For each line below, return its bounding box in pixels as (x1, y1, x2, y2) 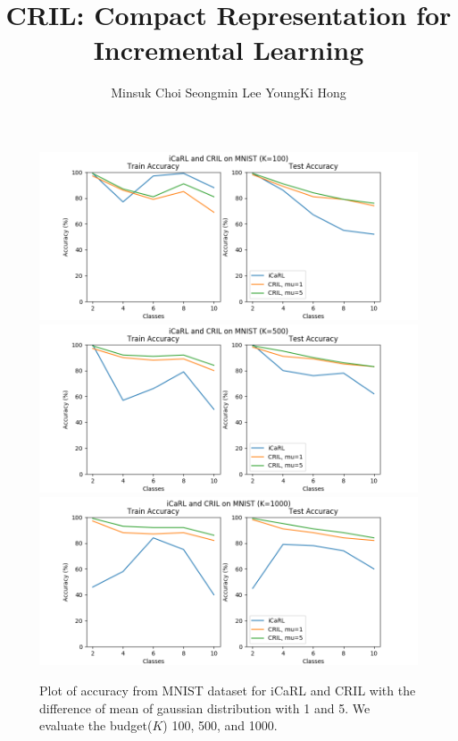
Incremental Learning (93, 31, 364, 68)
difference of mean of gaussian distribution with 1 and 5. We (39, 698, 371, 717)
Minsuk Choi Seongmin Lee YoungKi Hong (111, 83, 346, 102)
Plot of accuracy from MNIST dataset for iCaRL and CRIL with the (39, 681, 416, 699)
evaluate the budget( (39, 716, 153, 735)
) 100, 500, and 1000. (162, 716, 278, 735)
